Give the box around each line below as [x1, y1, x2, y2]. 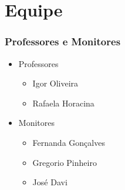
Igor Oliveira [32, 77, 79, 89]
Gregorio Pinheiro [32, 156, 97, 168]
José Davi [32, 176, 67, 188]
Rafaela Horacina [32, 96, 94, 109]
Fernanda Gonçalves [32, 136, 105, 148]
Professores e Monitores [5, 34, 121, 49]
